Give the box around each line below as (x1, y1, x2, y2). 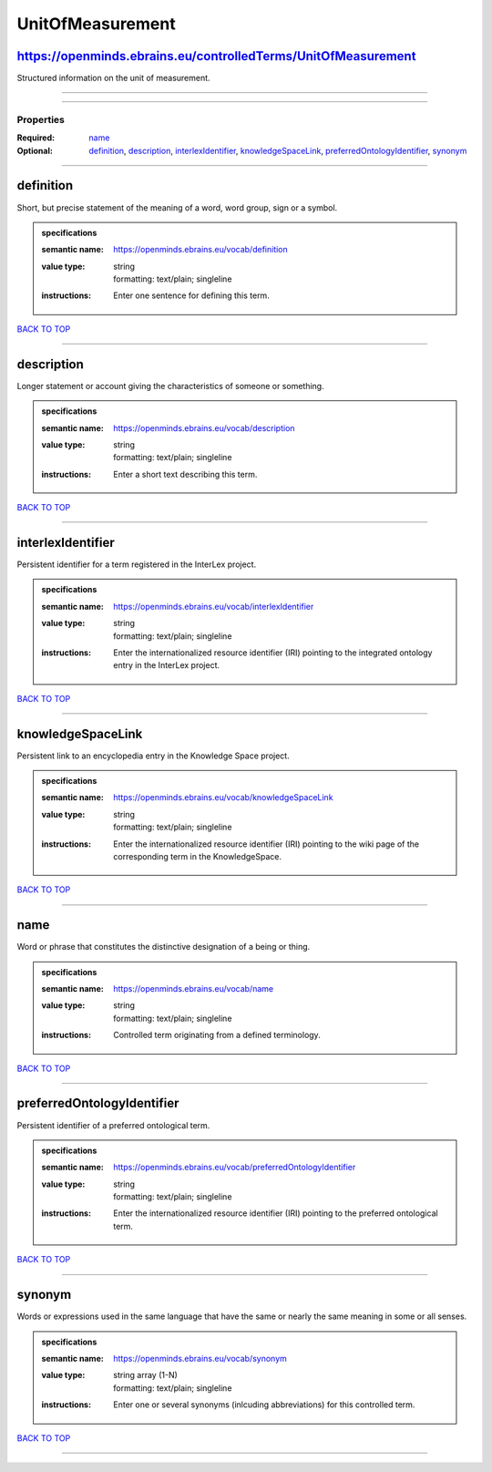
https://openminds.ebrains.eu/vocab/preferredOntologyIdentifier (113, 1162, 356, 1173)
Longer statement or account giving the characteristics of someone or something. (16, 380, 324, 391)
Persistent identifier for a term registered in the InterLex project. (16, 559, 257, 570)
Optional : (16, 145, 54, 156)
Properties (16, 113, 66, 126)
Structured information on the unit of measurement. (16, 73, 210, 84)
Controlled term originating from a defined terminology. (113, 1030, 321, 1041)
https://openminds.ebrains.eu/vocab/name (113, 983, 273, 994)
